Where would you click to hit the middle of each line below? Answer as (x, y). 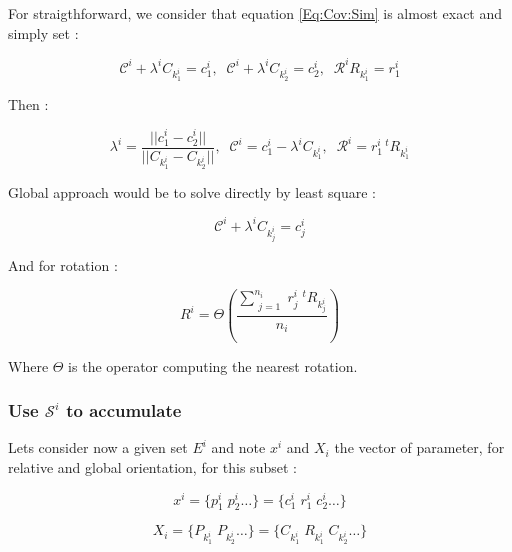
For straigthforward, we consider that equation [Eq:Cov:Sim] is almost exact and (255, 13)
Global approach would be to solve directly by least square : (192, 191)
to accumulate (124, 410)
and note (238, 447)
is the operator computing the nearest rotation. (213, 365)
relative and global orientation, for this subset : (152, 466)
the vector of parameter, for (419, 447)
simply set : (43, 32)
